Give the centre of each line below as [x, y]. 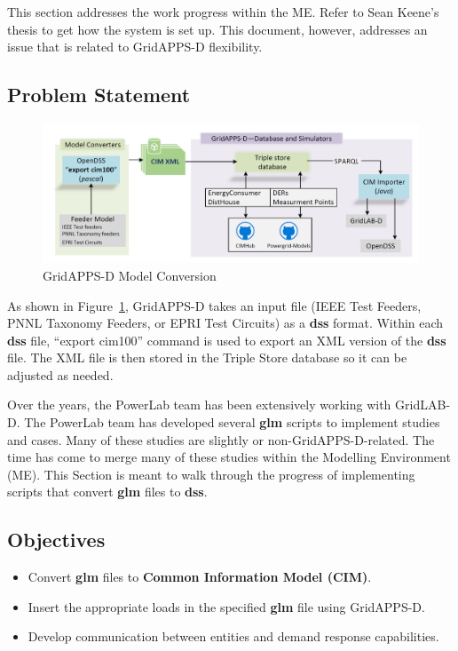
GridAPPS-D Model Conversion [130, 275]
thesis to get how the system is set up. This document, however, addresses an [217, 29]
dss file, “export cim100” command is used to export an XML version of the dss [227, 340]
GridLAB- [423, 405]
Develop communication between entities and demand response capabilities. [233, 636]
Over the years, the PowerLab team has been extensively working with [199, 405]
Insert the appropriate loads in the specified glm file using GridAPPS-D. [226, 606]
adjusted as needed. [60, 374]
